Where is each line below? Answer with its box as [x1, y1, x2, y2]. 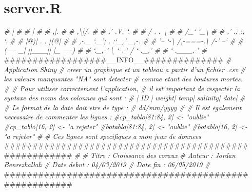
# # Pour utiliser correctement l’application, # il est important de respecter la [4, 83, 240, 93]
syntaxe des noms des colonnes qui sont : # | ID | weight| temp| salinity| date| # [4, 93, 245, 103]
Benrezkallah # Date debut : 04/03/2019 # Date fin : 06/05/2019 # [4, 159, 211, 170]
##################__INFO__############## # [4, 54, 232, 64]
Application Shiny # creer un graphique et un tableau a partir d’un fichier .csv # [4, 64, 246, 74]
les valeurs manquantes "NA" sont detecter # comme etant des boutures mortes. [4, 74, 243, 84]
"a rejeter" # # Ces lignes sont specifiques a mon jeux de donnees [4, 131, 201, 141]
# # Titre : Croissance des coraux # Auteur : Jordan [74, 150, 236, 160]
